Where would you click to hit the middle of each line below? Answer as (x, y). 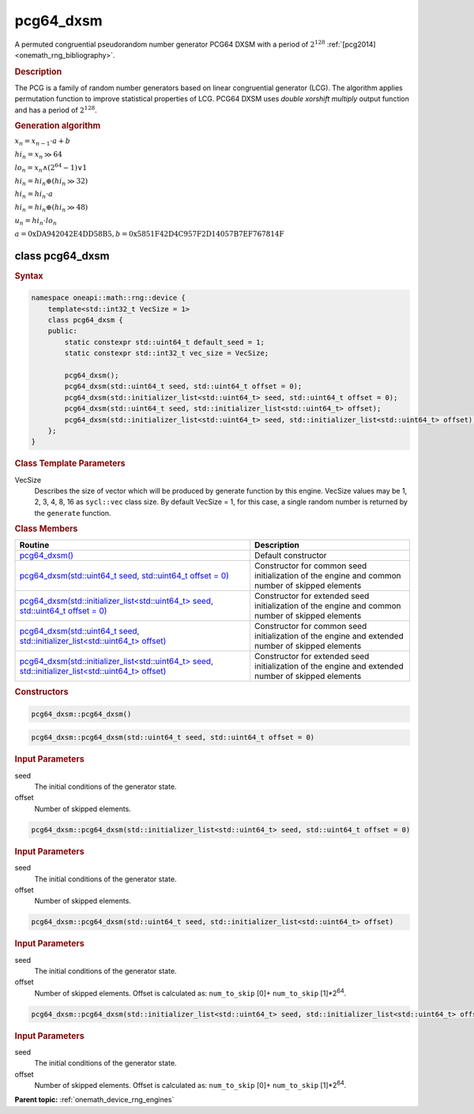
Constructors (41, 692)
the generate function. (73, 513)
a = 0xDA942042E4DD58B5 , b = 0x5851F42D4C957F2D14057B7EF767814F (149, 234)
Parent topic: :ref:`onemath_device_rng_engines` (94, 1100)
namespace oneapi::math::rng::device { (108, 298)
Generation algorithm (58, 126)
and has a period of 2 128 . (56, 110)
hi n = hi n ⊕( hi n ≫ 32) (51, 182)
